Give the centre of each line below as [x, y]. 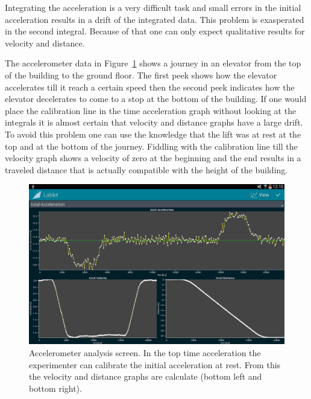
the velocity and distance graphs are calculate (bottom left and [146, 376]
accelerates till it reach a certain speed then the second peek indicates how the [150, 87]
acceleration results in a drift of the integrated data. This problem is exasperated [155, 19]
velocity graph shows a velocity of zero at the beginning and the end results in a [153, 158]
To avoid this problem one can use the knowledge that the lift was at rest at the [153, 134]
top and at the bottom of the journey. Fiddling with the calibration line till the [151, 146]
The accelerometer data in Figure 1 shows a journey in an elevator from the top [153, 63]
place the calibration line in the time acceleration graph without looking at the [151, 110]
